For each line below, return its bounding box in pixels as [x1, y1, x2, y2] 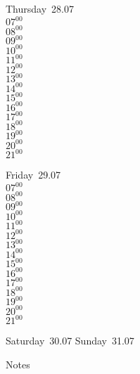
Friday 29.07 [6, 167, 61, 182]
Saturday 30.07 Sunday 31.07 [6, 333, 134, 348]
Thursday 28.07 [6, 1, 74, 15]
